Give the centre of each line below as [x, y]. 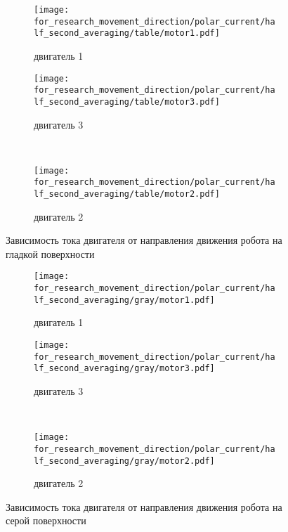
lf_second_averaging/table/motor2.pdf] [127, 194]
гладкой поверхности [50, 253]
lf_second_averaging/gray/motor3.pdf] [124, 369]
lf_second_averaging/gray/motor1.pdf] [124, 300]
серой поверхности [46, 520]
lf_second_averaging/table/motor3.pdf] [127, 102]
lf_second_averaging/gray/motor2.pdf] [124, 461]
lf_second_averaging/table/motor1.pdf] [127, 33]
